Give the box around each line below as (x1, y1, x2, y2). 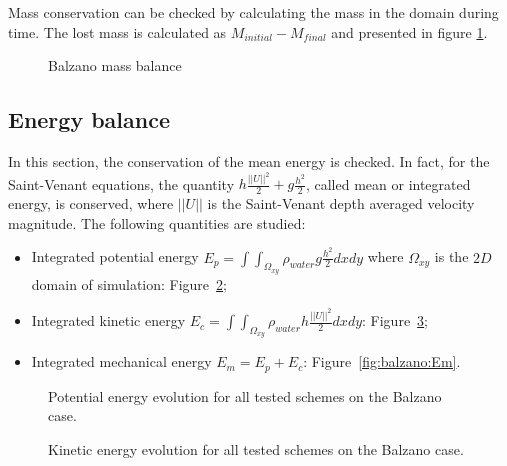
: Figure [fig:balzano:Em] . (303, 351, 461, 372)
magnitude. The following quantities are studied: (8, 212, 306, 233)
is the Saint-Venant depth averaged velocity (207, 193, 475, 214)
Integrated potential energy (31, 246, 199, 267)
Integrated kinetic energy (31, 310, 186, 331)
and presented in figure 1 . (331, 21, 488, 42)
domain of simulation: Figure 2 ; (31, 273, 227, 294)
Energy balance (8, 104, 170, 135)
